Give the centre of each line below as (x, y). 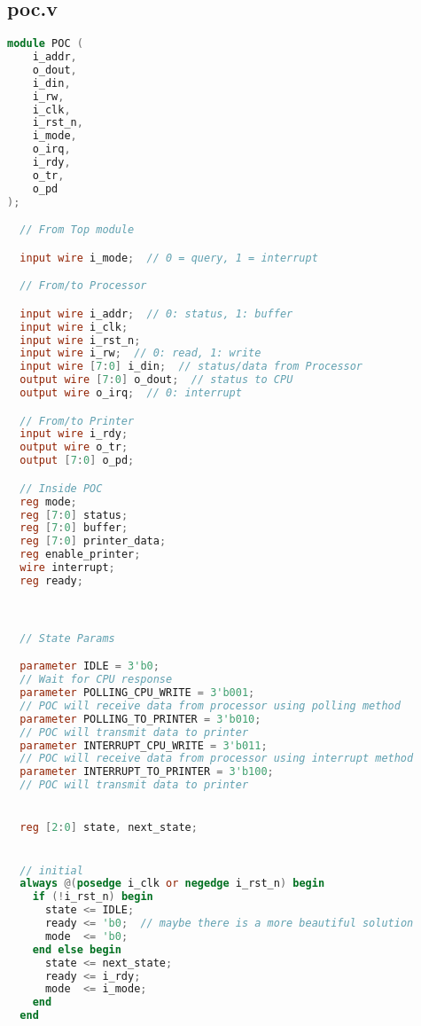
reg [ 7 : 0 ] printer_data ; (93, 541)
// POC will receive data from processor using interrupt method (217, 759)
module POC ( (45, 44)
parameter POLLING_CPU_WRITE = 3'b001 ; (137, 693)
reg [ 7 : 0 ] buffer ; (74, 528)
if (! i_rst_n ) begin (93, 897)
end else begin (77, 949)
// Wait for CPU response (96, 680)
